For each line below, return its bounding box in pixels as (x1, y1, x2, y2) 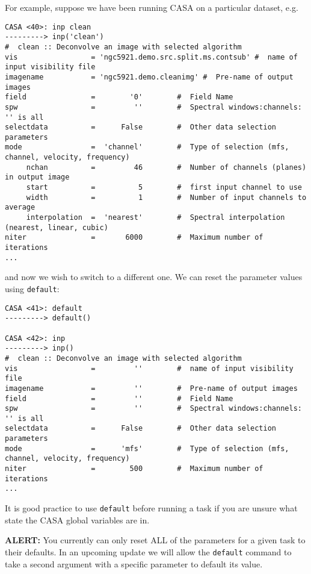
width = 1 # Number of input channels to (26, 193, 307, 202)
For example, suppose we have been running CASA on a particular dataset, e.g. (5, 1, 298, 13)
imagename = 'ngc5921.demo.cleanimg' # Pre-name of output (5, 72, 294, 81)
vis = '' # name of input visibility (5, 364, 294, 373)
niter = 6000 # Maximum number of (5, 233, 263, 242)
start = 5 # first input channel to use (26, 183, 302, 192)
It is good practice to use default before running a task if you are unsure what (5, 502, 298, 514)
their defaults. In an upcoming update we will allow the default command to (5, 545, 292, 558)
